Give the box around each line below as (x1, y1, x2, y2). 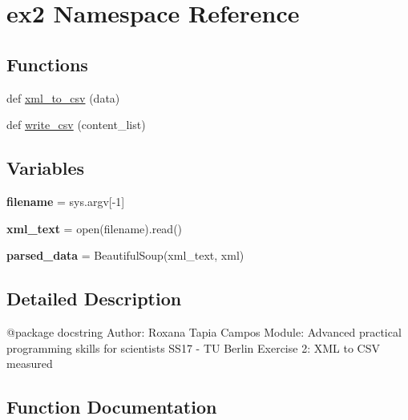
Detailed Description (6, 286, 182, 311)
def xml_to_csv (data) (6, 89, 120, 106)
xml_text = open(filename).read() (6, 220, 183, 236)
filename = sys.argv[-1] (6, 192, 125, 209)
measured (6, 355, 53, 372)
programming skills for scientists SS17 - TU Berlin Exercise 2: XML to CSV (6, 339, 380, 356)
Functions (6, 51, 88, 76)
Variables (6, 155, 85, 180)
